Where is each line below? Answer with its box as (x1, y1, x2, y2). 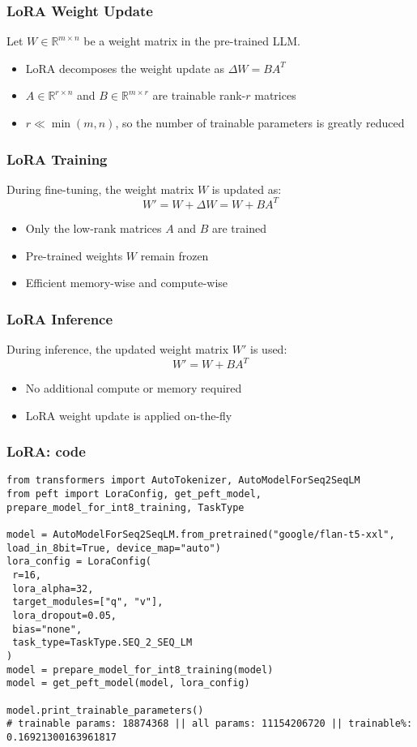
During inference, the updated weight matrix (6, 340, 229, 357)
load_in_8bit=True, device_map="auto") (6, 542, 221, 554)
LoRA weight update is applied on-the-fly (25, 406, 232, 423)
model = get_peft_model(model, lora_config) (6, 677, 250, 689)
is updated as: (211, 180, 282, 197)
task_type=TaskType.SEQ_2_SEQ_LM (12, 637, 193, 649)
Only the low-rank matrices (25, 219, 162, 236)
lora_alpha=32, (12, 582, 94, 595)
